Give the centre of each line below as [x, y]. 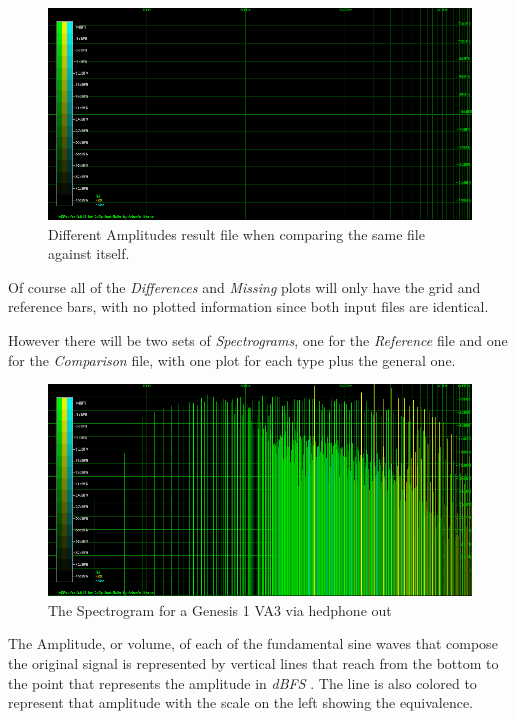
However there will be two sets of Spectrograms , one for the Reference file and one [258, 339]
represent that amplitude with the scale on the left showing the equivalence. [241, 702]
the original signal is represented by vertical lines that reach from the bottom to [253, 662]
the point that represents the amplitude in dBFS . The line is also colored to [242, 682]
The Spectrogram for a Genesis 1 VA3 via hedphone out [220, 609]
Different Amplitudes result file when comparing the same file [236, 233]
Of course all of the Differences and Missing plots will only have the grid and [244, 286]
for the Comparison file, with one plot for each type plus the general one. [232, 359]
